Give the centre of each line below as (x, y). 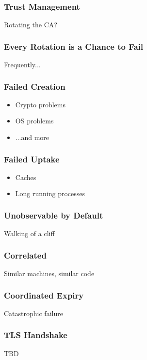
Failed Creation (35, 86)
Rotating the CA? (31, 25)
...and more (32, 137)
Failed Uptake (32, 159)
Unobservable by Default (54, 215)
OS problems (34, 121)
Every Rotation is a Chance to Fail (74, 46)
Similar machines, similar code (49, 273)
